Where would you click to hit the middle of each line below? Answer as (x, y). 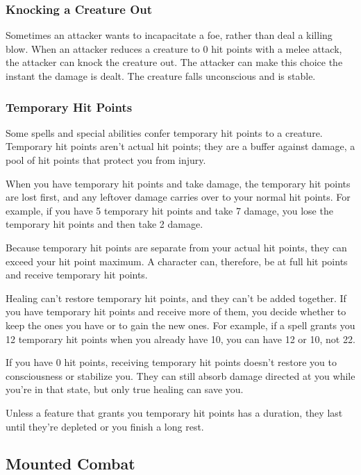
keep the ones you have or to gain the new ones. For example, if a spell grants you (180, 325)
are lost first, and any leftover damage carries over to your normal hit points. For (178, 197)
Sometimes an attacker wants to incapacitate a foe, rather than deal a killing (169, 35)
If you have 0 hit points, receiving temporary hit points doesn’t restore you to (171, 362)
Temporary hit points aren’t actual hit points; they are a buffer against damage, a (180, 146)
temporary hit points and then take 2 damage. (104, 224)
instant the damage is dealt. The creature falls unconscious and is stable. (161, 76)
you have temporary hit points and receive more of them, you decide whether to (176, 311)
